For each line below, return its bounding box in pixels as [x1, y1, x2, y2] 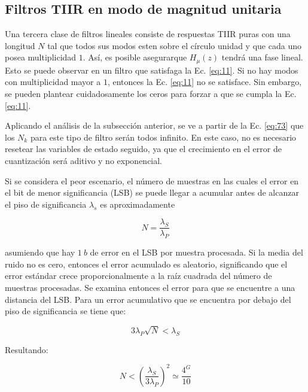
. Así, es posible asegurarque [83, 51, 187, 63]
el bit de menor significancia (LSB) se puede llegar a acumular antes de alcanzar [5, 186, 299, 199]
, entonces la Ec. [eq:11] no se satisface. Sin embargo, [107, 75, 302, 88]
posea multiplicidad [5, 51, 77, 63]
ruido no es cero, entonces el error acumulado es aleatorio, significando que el [5, 257, 288, 270]
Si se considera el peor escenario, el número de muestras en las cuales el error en [5, 174, 299, 187]
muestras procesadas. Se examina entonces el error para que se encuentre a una [5, 281, 295, 294]
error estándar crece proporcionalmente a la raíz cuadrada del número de [5, 269, 272, 282]
